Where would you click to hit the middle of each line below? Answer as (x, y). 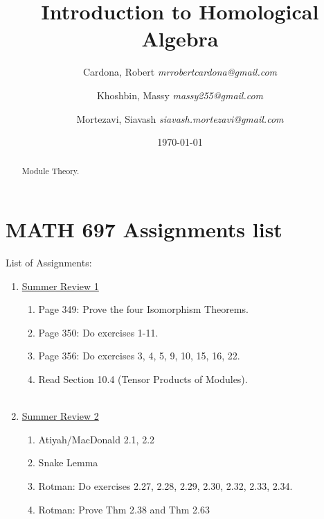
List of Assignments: (49, 263)
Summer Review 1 (60, 286)
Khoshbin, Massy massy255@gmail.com (180, 95)
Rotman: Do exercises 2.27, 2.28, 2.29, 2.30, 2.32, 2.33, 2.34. (165, 486)
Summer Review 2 (60, 416)
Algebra (180, 39)
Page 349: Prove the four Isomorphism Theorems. (143, 309)
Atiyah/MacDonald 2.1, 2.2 (97, 439)
